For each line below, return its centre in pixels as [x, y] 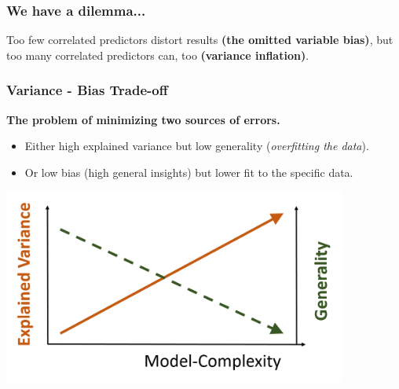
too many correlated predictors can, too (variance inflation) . [158, 55]
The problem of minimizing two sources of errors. [143, 119]
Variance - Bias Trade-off [87, 90]
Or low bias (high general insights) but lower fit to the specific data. [189, 172]
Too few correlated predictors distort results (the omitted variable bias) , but [200, 40]
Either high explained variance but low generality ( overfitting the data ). [197, 146]
